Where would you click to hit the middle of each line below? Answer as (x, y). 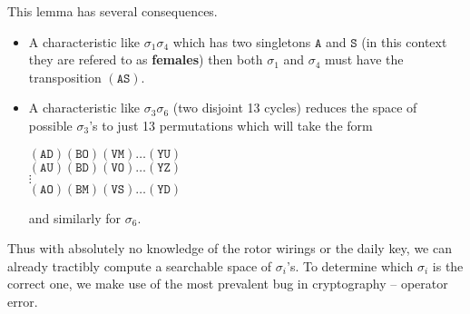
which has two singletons (242, 41)
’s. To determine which (350, 265)
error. (23, 301)
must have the (364, 59)
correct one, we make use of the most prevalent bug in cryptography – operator (228, 284)
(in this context (404, 41)
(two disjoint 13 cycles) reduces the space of (295, 108)
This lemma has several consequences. (113, 11)
